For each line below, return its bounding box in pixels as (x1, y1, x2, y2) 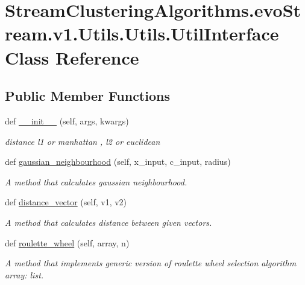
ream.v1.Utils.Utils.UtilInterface (5, 21, 279, 46)
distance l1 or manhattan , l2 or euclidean (5, 135, 160, 147)
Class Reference (5, 45, 139, 69)
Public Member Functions (5, 86, 170, 105)
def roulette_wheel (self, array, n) (5, 236, 130, 249)
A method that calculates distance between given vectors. (5, 216, 212, 228)
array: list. (5, 268, 44, 281)
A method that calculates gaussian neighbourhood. (5, 175, 187, 188)
